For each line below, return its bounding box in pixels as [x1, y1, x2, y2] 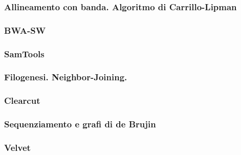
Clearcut [4, 94, 40, 107]
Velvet [4, 141, 31, 153]
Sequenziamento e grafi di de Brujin [4, 118, 156, 130]
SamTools [4, 47, 45, 60]
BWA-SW [4, 24, 46, 36]
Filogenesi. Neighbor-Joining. [4, 71, 127, 83]
